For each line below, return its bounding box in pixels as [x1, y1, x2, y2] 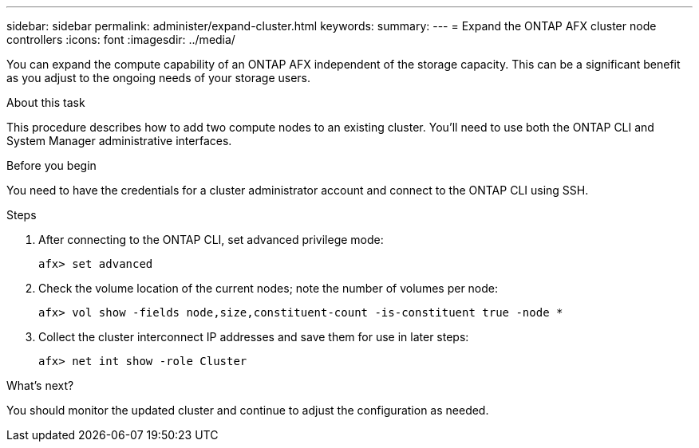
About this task [6, 96, 85, 109]
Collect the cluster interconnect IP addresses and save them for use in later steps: [38, 330, 469, 344]
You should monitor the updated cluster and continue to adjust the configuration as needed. [6, 403, 489, 417]
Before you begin [6, 159, 97, 172]
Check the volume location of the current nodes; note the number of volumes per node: [38, 281, 499, 295]
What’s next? [6, 379, 74, 392]
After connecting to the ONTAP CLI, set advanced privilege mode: [38, 233, 384, 246]
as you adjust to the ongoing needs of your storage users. [6, 71, 311, 84]
